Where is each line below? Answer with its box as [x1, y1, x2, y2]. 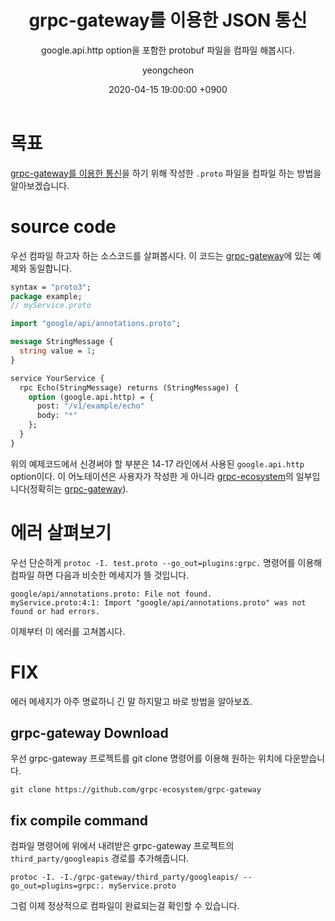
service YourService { [10, 373, 105, 383]
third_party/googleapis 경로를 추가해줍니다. [10, 852, 190, 865]
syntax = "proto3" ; [10, 282, 92, 292]
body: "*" [36, 411, 78, 421]
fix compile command [10, 812, 148, 829]
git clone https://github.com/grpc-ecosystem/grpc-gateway [10, 785, 262, 795]
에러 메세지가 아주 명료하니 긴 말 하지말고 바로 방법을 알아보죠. [10, 695, 253, 707]
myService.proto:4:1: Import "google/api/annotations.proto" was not [10, 597, 307, 608]
